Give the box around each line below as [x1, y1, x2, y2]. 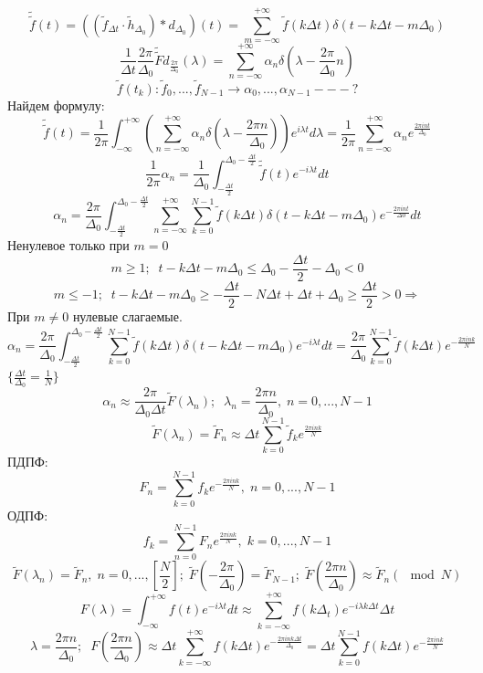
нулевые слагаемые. [72, 306, 183, 325]
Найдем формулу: [7, 95, 105, 114]
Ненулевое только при [7, 236, 130, 255]
